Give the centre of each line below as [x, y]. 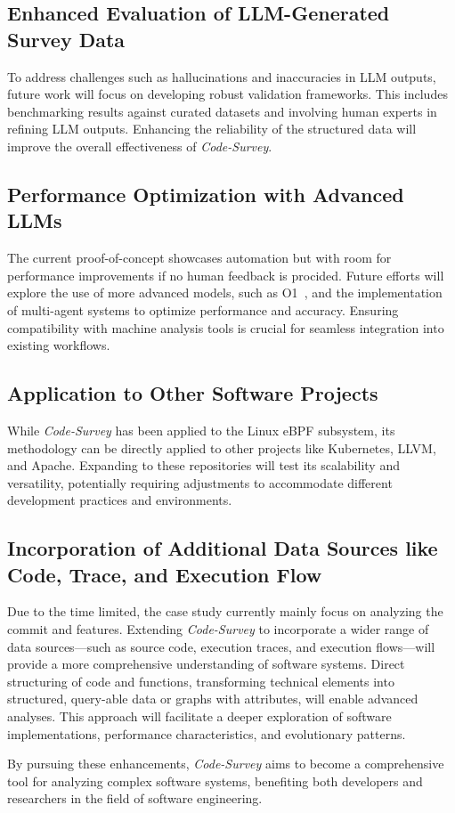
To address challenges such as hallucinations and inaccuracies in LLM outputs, [222, 76]
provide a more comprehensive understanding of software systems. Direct [206, 664]
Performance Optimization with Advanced [206, 194]
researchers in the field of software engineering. [135, 798]
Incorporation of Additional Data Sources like [223, 548]
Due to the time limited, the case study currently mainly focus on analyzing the [225, 611]
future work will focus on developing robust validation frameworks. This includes [227, 94]
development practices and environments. [120, 500]
